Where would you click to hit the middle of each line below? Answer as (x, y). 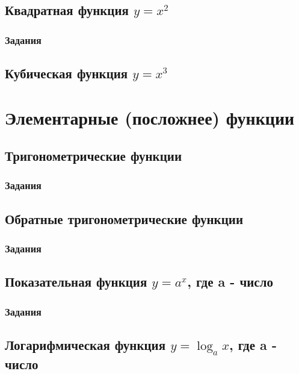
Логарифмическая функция (85, 345)
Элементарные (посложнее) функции (150, 117)
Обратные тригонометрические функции (124, 218)
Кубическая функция (66, 73)
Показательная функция (76, 282)
